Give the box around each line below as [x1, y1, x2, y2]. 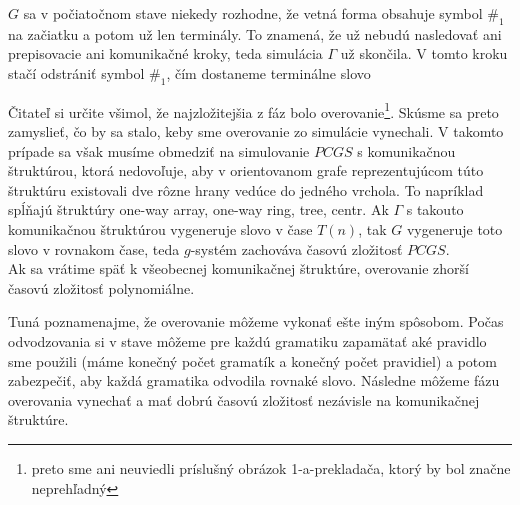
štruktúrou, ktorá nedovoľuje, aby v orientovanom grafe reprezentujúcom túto [8, 160, 484, 181]
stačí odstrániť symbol [8, 62, 145, 83]
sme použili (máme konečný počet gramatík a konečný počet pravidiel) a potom [8, 350, 497, 371]
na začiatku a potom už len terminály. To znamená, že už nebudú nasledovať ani [8, 23, 502, 44]
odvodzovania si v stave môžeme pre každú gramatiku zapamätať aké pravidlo [8, 330, 487, 351]
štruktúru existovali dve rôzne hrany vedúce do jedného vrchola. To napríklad [8, 179, 484, 200]
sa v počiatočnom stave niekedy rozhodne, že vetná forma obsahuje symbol [23, 3, 483, 23]
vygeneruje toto [406, 219, 503, 239]
